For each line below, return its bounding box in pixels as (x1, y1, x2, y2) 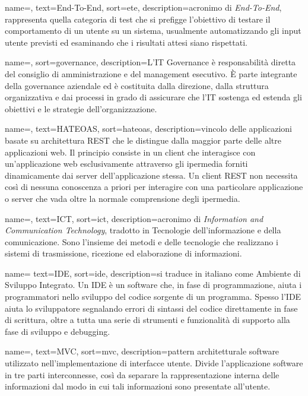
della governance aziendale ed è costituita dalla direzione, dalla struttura (5, 79, 269, 91)
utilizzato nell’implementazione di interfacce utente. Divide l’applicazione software (5, 357, 303, 369)
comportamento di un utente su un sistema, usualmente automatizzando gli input (5, 24, 301, 37)
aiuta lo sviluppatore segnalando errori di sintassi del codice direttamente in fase (5, 302, 298, 314)
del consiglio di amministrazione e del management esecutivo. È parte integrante (5, 67, 297, 80)
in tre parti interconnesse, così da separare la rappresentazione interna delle (5, 368, 280, 381)
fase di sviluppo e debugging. (5, 325, 110, 337)
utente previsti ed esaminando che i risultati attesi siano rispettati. (5, 36, 247, 48)
